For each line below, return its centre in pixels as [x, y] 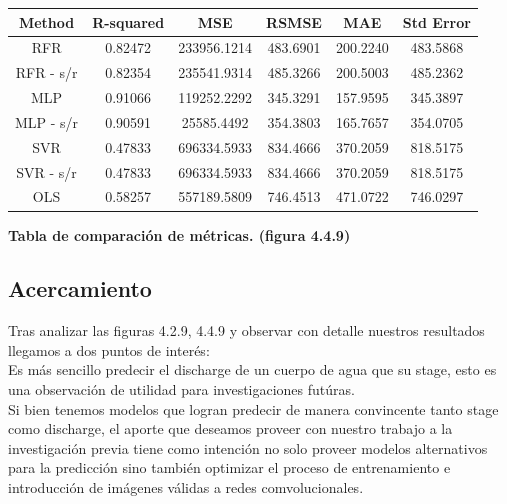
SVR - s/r [46, 171]
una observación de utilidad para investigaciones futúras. [181, 389]
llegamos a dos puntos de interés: [109, 349]
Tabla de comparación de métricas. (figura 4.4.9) [179, 234]
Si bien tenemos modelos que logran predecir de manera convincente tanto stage [253, 408]
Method [46, 21]
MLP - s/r [47, 121]
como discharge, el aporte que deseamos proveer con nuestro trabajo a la [230, 428]
